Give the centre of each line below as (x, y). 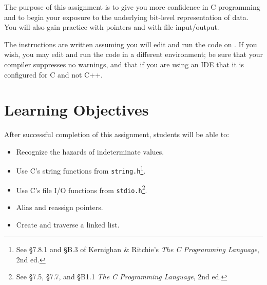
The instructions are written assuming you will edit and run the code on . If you (131, 44)
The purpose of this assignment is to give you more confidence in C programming (132, 7)
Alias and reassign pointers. (60, 207)
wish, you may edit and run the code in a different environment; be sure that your (133, 54)
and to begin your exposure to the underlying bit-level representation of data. (126, 17)
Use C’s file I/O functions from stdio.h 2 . (82, 189)
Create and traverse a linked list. (68, 224)
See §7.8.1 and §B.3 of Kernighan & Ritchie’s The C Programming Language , (138, 249)
